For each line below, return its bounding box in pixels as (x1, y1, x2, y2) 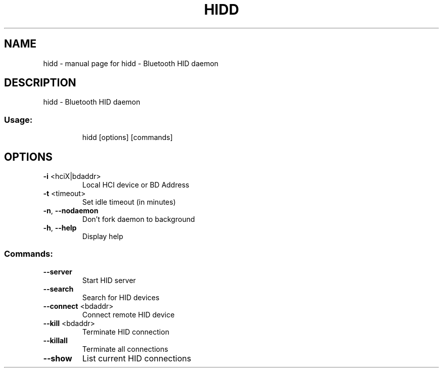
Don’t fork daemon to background (82, 215, 195, 224)
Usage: (4, 114, 33, 125)
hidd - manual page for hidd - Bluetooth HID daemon (43, 59, 218, 68)
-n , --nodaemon (43, 206, 99, 215)
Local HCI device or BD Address (82, 180, 190, 190)
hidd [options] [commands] (82, 133, 173, 142)
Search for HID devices (82, 293, 160, 302)
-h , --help (43, 223, 77, 232)
